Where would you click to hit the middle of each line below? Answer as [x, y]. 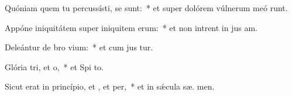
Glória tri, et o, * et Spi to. [54, 66]
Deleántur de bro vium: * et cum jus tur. [79, 47]
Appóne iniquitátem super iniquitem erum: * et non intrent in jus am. [131, 27]
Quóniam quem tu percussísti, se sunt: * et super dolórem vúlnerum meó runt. [146, 8]
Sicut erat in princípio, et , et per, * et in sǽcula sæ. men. [110, 86]
